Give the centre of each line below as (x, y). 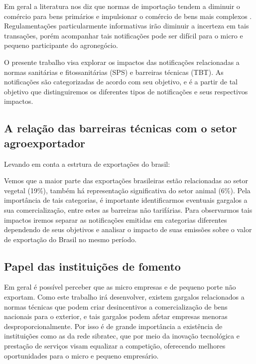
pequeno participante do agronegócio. (61, 45)
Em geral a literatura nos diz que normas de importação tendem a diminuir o (122, 6)
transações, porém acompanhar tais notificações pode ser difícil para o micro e (124, 35)
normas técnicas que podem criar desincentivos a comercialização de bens (116, 306)
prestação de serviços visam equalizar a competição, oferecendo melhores (115, 346)
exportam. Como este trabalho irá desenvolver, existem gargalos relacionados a (124, 297)
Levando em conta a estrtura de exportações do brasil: (87, 164)
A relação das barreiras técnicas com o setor (121, 128)
